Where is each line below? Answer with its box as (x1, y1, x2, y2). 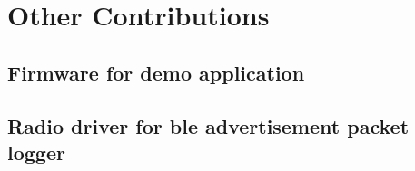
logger (7, 138, 65, 166)
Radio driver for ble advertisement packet (7, 111, 410, 139)
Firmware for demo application (7, 58, 305, 86)
